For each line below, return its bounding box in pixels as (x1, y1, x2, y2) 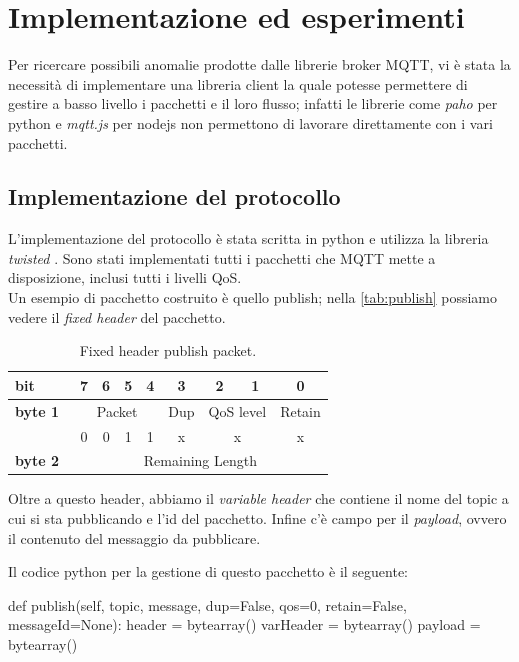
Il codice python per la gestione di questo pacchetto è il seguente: (8, 561, 409, 582)
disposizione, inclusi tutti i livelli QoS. (8, 267, 242, 288)
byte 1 (15, 400, 60, 421)
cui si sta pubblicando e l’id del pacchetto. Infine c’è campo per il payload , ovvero (8, 508, 507, 529)
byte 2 (15, 450, 60, 471)
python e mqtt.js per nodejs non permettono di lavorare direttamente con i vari (8, 112, 493, 133)
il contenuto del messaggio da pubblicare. (8, 527, 261, 548)
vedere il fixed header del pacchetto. (8, 306, 226, 327)
